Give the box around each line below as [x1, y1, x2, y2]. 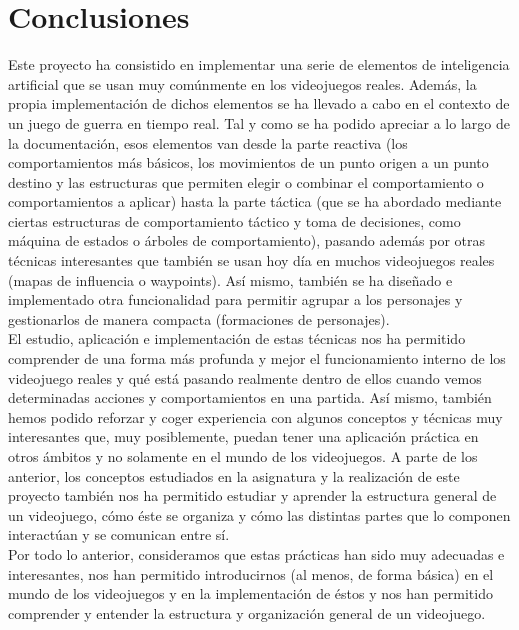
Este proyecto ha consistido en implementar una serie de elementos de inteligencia [8, 54, 510, 75]
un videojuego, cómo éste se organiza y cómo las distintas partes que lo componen [8, 504, 511, 525]
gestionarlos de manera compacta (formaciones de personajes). [8, 308, 390, 329]
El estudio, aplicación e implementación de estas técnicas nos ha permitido [8, 328, 466, 349]
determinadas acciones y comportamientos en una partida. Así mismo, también [8, 387, 492, 408]
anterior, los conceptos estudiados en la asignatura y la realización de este [8, 465, 460, 486]
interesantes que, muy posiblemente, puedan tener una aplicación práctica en [8, 426, 479, 447]
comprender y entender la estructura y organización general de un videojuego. [8, 602, 486, 623]
